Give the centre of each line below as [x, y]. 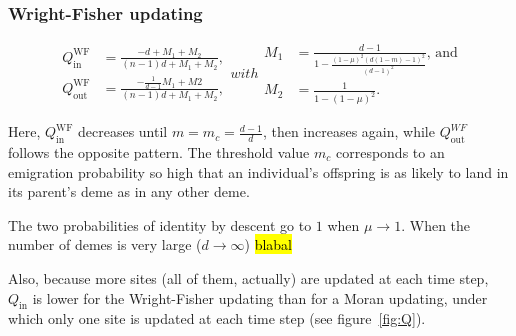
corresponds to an [390, 151]
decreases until [122, 131]
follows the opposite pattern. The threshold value [159, 151]
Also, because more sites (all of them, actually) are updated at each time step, [248, 277]
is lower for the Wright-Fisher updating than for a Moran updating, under [260, 297]
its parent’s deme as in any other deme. [129, 191]
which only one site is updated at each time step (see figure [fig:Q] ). [217, 318]
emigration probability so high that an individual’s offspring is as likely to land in [258, 171]
